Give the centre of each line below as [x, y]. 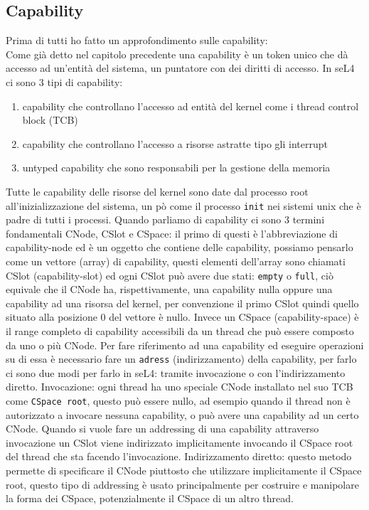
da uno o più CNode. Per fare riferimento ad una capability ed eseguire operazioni [185, 345]
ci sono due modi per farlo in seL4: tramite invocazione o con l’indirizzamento [176, 372]
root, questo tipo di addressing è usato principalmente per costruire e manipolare [182, 484]
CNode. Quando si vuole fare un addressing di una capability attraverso [162, 429]
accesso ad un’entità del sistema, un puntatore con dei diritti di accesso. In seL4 [180, 68]
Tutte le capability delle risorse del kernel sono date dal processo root [157, 191]
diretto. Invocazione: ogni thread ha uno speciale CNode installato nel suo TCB [180, 387]
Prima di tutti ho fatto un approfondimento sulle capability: [137, 40]
